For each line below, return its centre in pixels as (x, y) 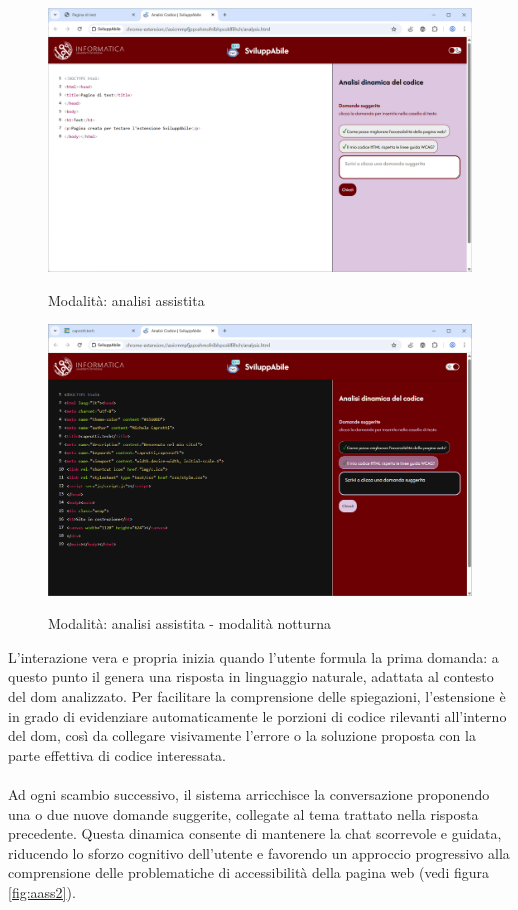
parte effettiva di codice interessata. (117, 754)
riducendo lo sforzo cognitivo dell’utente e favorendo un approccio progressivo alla (259, 852)
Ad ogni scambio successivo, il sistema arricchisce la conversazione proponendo (249, 793)
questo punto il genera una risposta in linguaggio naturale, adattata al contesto (251, 676)
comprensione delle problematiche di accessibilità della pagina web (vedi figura (249, 872)
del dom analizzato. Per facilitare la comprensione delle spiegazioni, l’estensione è (257, 695)
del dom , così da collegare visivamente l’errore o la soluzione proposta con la (242, 735)
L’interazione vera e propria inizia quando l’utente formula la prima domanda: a (253, 656)
